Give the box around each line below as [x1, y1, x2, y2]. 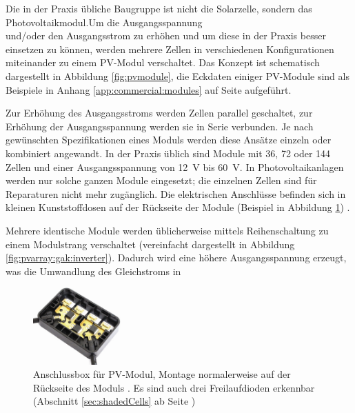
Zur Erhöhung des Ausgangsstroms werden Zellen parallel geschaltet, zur [6, 105, 313, 120]
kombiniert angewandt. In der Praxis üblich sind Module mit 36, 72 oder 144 [6, 145, 331, 160]
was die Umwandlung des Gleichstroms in [6, 263, 181, 278]
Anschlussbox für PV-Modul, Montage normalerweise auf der [33, 367, 291, 381]
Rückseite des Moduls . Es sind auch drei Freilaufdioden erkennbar [33, 380, 315, 394]
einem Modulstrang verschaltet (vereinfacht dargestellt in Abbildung [6, 236, 295, 251]
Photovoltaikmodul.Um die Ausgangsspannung [6, 14, 203, 29]
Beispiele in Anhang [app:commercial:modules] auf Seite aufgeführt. [6, 82, 292, 97]
